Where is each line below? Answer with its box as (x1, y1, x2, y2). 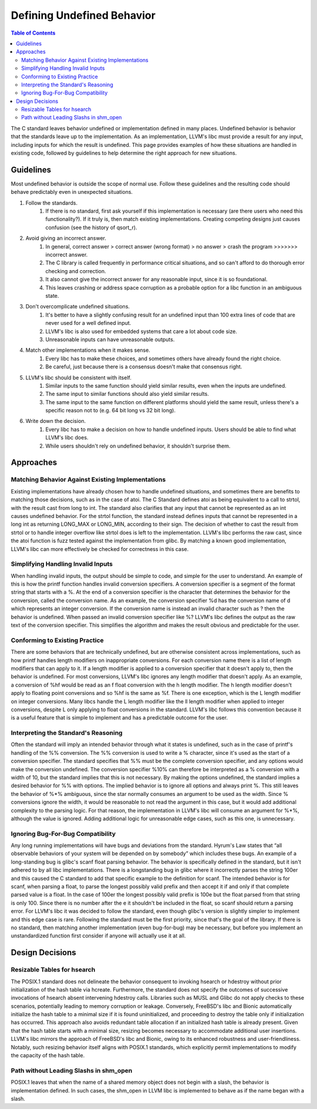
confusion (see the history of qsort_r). (45, 224, 137, 231)
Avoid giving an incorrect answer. (25, 235, 107, 242)
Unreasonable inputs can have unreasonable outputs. (45, 335, 175, 343)
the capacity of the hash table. (11, 1052, 85, 1059)
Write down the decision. (25, 418, 86, 425)
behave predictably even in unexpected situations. (11, 189, 133, 196)
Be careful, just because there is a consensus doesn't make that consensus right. (45, 363, 242, 370)
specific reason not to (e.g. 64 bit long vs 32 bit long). (45, 407, 176, 414)
